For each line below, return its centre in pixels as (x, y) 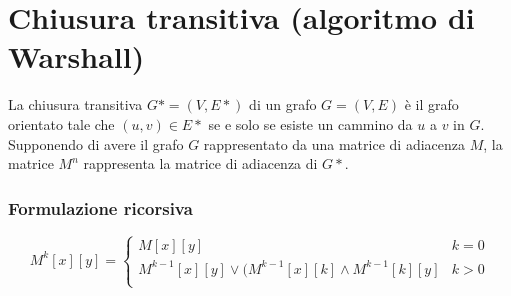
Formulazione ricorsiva (100, 207)
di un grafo (283, 104)
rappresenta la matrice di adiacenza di (200, 163)
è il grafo (431, 104)
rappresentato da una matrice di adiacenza (334, 143)
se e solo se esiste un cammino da (310, 123)
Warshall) (76, 56)
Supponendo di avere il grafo (96, 143)
